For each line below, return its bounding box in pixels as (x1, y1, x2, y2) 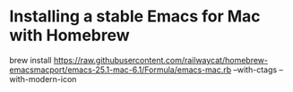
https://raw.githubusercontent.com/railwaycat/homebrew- (53, 54, 269, 65)
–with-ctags (232, 64, 278, 75)
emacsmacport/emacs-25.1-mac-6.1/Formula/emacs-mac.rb (9, 64, 232, 75)
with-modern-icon (9, 73, 77, 84)
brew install (9, 54, 52, 65)
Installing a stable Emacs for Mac (9, 6, 262, 27)
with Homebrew (9, 25, 130, 46)
